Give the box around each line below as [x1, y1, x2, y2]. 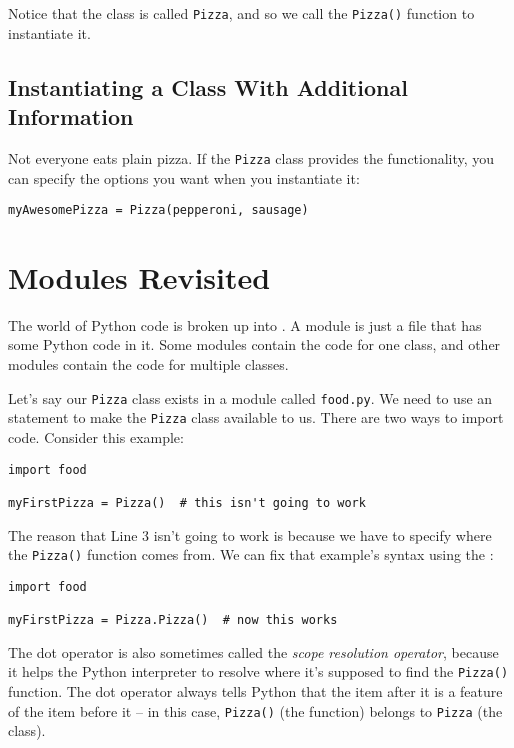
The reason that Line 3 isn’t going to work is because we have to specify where [8, 524, 492, 545]
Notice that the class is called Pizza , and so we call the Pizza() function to [8, 3, 475, 23]
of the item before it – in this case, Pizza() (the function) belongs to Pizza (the [8, 700, 503, 721]
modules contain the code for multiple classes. [8, 354, 289, 375]
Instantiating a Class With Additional [8, 71, 408, 102]
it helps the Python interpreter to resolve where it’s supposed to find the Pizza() [8, 661, 509, 682]
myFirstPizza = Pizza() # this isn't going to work [8, 495, 366, 510]
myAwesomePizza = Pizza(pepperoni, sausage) [8, 203, 309, 218]
